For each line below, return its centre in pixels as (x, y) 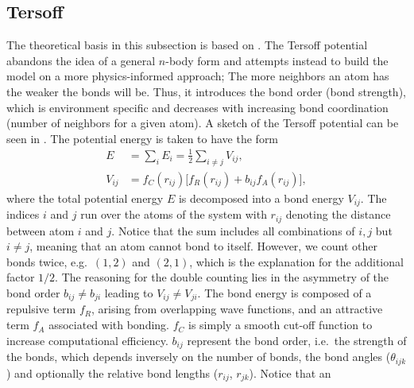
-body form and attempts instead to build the (277, 60)
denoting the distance (338, 214)
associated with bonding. (109, 325)
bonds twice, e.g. (47, 261)
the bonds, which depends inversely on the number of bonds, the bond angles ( (199, 357)
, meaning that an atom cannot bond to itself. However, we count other (203, 246)
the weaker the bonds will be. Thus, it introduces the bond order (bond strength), (206, 91)
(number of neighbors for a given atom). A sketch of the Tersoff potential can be (203, 123)
